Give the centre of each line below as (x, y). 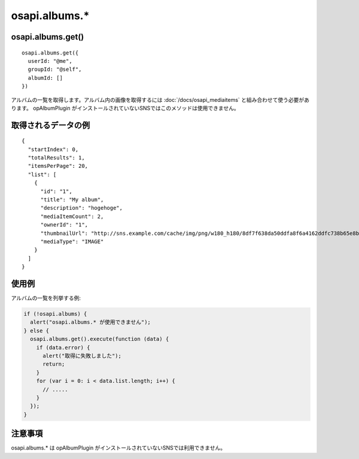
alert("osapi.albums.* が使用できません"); (90, 322)
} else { (36, 330)
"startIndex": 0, (53, 149)
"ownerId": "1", (64, 225)
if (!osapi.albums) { (55, 314)
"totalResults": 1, (56, 158)
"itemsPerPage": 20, (58, 166)
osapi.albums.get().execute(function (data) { (100, 339)
